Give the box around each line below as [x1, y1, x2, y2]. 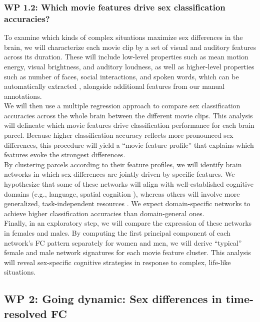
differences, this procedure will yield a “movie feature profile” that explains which [4, 139, 254, 150]
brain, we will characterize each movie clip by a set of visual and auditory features [4, 41, 256, 52]
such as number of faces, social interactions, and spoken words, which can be [4, 71, 239, 81]
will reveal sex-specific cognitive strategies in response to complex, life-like [4, 257, 231, 267]
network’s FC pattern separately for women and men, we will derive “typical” [4, 237, 242, 248]
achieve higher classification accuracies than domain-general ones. [4, 208, 204, 218]
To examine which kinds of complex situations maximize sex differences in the [4, 32, 243, 42]
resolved [4, 306, 47, 321]
